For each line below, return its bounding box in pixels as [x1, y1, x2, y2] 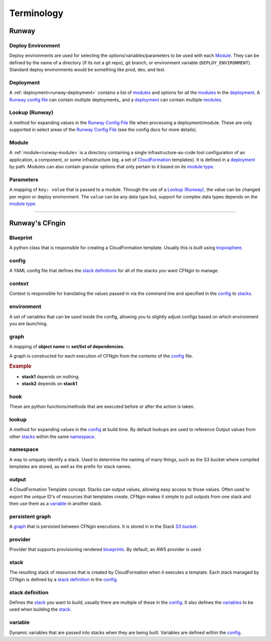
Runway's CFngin [9, 219, 66, 227]
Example [9, 363, 32, 370]
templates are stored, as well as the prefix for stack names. [9, 464, 131, 470]
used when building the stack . [9, 606, 72, 612]
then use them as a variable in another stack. [9, 500, 102, 507]
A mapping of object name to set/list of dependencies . [9, 344, 125, 350]
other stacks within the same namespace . [9, 434, 96, 440]
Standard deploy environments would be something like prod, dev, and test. [9, 67, 166, 73]
